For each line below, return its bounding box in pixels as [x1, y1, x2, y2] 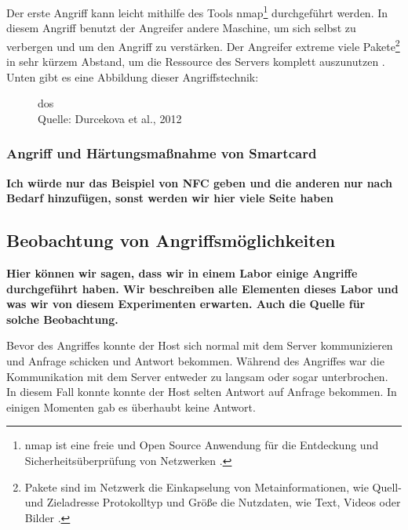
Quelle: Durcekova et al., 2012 [38, 110, 182, 126]
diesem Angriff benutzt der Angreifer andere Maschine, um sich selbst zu [6, 20, 356, 36]
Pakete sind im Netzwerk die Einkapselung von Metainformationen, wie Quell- [24, 478, 402, 495]
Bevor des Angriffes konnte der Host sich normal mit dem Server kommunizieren [6, 337, 393, 354]
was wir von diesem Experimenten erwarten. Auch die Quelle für [6, 296, 366, 312]
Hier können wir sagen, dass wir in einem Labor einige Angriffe [6, 265, 358, 281]
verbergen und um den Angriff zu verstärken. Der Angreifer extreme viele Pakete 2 [6, 35, 400, 54]
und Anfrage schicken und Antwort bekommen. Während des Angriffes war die [6, 353, 384, 369]
